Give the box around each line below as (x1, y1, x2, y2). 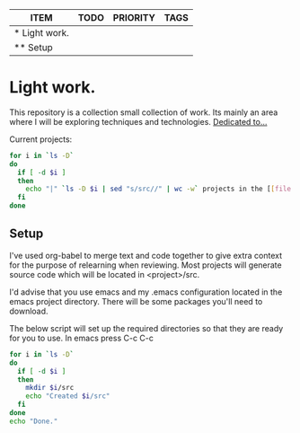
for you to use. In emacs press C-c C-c (9, 332, 154, 343)
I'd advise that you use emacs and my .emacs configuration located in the (9, 287, 283, 297)
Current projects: (9, 134, 73, 145)
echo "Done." (9, 417, 58, 426)
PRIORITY (112, 12, 155, 23)
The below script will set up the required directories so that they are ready (9, 323, 284, 333)
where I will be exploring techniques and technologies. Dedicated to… (9, 116, 268, 127)
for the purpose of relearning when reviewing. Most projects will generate (9, 260, 282, 270)
